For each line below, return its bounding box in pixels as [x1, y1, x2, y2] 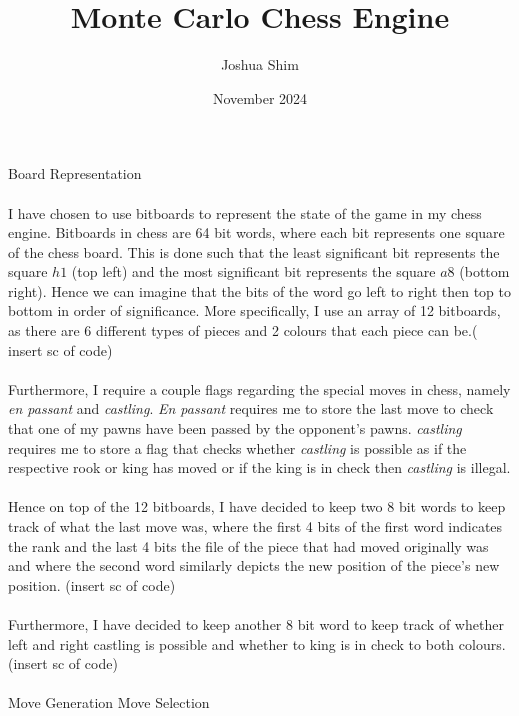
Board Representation [8, 163, 142, 184]
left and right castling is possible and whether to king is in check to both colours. [8, 633, 506, 654]
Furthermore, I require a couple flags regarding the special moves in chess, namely [8, 378, 511, 399]
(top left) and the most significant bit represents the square [71, 261, 436, 282]
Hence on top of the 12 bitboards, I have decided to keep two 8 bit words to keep [8, 496, 506, 517]
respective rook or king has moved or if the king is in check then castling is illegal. [8, 457, 511, 478]
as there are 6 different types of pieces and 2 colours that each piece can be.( [8, 320, 478, 341]
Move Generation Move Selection [8, 692, 210, 713]
